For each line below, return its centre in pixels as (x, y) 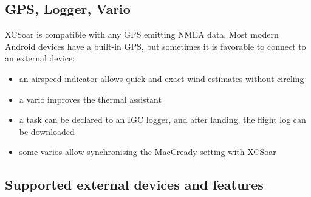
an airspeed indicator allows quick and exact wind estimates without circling (162, 78)
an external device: (40, 58)
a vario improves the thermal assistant (90, 99)
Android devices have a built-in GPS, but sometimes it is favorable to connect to (155, 46)
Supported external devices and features (134, 185)
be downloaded (47, 131)
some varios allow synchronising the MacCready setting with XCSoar (148, 152)
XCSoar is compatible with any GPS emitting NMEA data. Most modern (142, 34)
